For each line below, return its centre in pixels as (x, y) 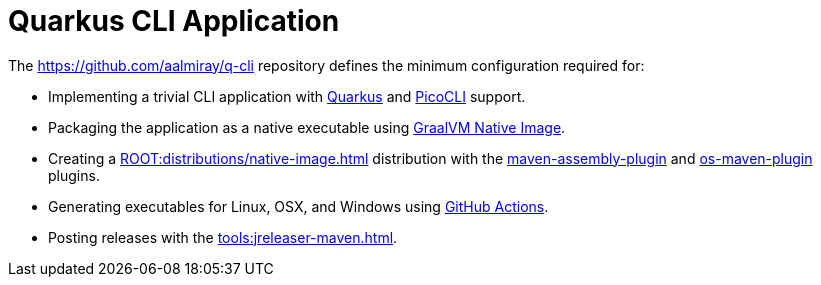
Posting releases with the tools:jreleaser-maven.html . (223, 237)
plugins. (74, 175)
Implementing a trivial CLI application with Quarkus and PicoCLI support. (287, 96)
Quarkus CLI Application (174, 21)
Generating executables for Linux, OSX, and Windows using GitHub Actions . (298, 206)
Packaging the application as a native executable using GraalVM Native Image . (307, 127)
